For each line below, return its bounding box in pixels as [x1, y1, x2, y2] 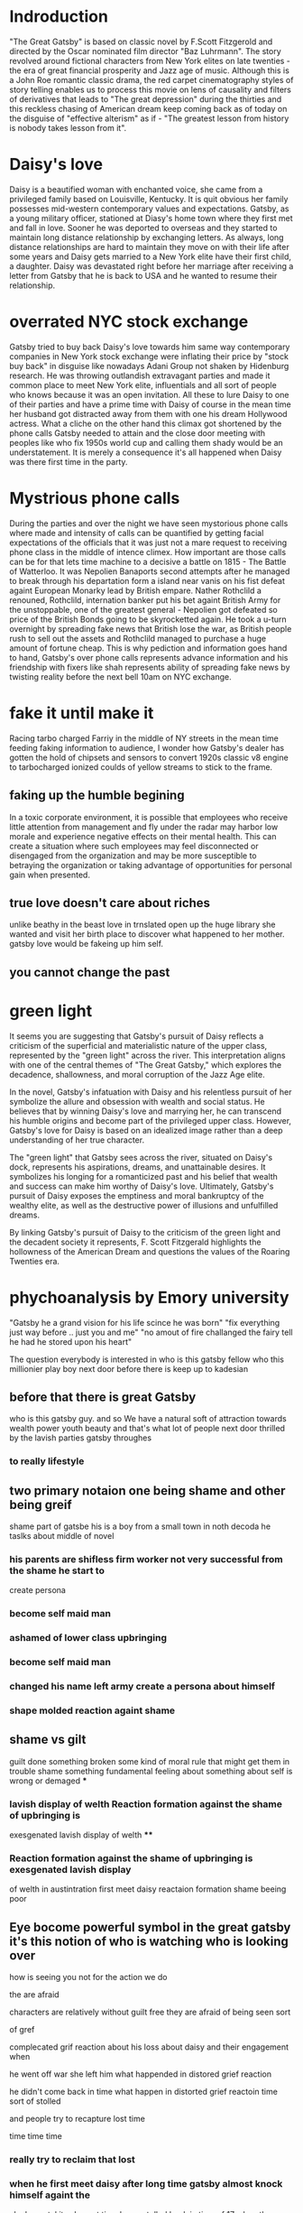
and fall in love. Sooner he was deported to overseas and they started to [9, 222, 278, 233]
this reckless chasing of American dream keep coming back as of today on [9, 103, 288, 114]
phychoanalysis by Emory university [9, 1287, 290, 1308]
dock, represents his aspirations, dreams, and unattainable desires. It [9, 1162, 266, 1172]
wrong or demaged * [9, 1775, 87, 1786]
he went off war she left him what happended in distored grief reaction [9, 2069, 272, 2079]
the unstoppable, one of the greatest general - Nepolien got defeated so [9, 604, 278, 615]
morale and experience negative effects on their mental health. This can [9, 830, 277, 841]
